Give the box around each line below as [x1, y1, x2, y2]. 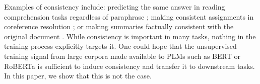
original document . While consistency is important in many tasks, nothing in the [4, 31, 256, 41]
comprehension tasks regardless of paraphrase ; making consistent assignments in [4, 11, 254, 22]
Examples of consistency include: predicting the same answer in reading [4, 2, 225, 12]
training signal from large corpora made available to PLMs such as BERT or [4, 50, 240, 61]
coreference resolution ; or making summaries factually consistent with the [4, 21, 234, 32]
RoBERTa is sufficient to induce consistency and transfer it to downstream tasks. [4, 60, 255, 71]
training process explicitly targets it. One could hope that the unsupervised [4, 41, 237, 51]
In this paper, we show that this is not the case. [4, 70, 152, 81]
